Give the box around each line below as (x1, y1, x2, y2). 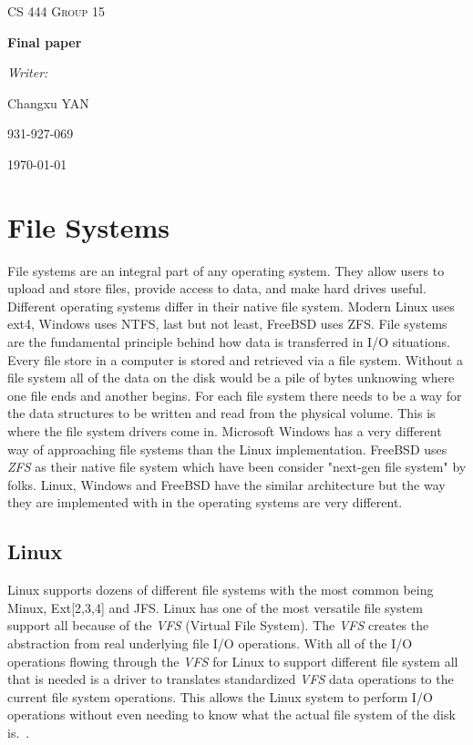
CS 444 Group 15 (7, 2, 106, 20)
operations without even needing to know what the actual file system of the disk (7, 705, 456, 724)
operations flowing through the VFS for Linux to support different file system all (7, 651, 458, 670)
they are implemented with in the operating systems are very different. (7, 493, 403, 512)
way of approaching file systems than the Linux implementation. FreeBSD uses (7, 439, 447, 458)
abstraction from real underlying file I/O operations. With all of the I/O (7, 633, 413, 652)
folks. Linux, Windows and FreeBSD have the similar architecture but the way (7, 475, 446, 494)
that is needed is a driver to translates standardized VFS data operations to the (7, 669, 454, 689)
